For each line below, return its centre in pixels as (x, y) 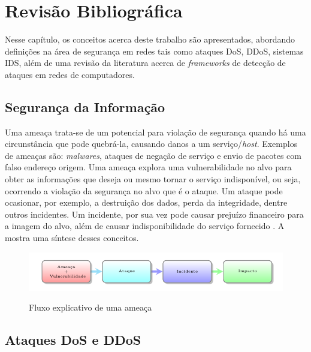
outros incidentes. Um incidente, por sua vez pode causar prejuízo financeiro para (154, 214)
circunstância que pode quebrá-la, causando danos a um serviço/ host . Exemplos (151, 144)
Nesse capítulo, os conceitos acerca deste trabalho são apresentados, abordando (150, 39)
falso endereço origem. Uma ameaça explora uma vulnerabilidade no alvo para (148, 167)
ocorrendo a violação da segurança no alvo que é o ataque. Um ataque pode (144, 190)
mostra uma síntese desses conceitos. (72, 238)
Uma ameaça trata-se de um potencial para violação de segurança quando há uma (155, 132)
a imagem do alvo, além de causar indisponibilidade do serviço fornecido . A (145, 226)
